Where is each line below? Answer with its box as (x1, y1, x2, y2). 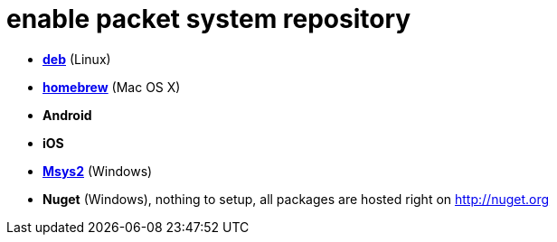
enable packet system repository (6, 4, 411, 34)
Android (42, 107, 92, 123)
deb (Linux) (42, 51, 111, 67)
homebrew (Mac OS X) (42, 79, 181, 95)
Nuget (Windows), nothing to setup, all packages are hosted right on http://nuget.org (42, 191, 550, 207)
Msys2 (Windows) (42, 163, 153, 179)
